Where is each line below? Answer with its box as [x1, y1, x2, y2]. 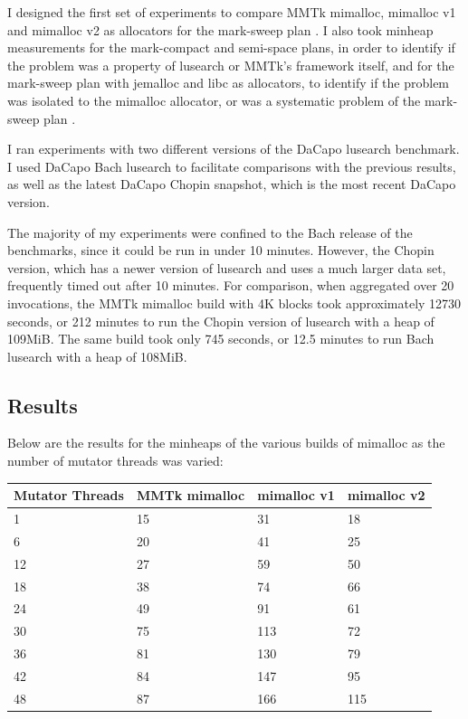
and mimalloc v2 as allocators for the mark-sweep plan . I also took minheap [7, 20, 434, 39]
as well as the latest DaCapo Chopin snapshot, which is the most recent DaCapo [7, 175, 456, 194]
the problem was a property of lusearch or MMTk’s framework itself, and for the [7, 55, 454, 74]
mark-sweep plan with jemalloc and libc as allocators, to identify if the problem [7, 73, 450, 92]
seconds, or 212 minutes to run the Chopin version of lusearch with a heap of [7, 311, 435, 330]
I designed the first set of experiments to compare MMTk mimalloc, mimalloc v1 [7, 3, 456, 21]
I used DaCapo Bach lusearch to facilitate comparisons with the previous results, [7, 156, 456, 175]
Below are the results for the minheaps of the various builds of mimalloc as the [7, 433, 445, 452]
